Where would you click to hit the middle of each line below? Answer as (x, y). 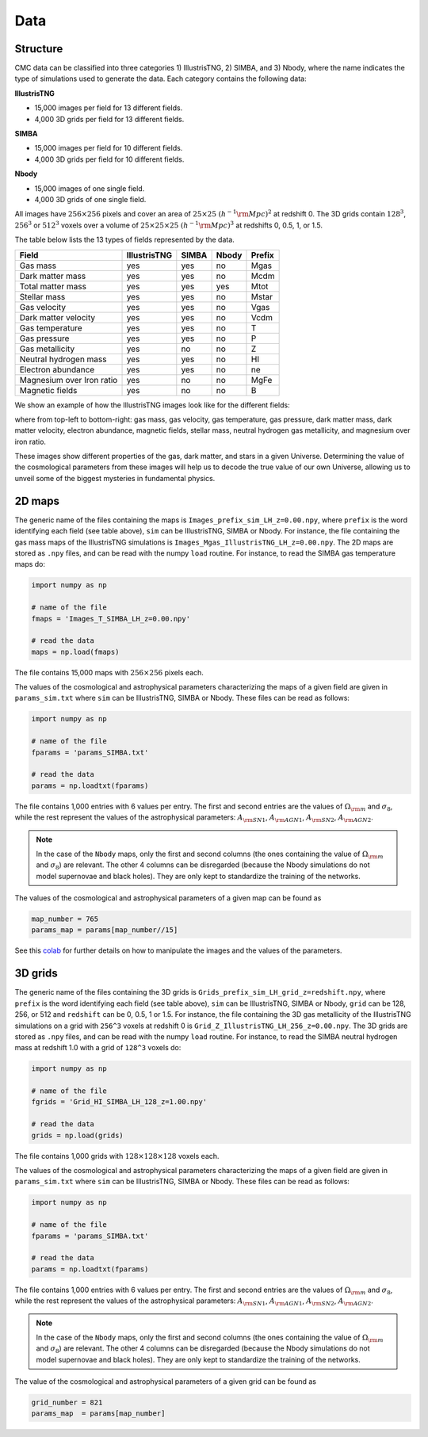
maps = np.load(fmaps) (75, 652)
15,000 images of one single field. (90, 188)
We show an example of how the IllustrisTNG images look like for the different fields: (152, 405)
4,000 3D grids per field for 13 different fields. (109, 119)
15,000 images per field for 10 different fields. (109, 148)
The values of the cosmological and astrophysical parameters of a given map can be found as (168, 898)
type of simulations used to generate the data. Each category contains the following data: (160, 78)
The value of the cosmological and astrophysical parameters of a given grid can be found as (166, 1382)
